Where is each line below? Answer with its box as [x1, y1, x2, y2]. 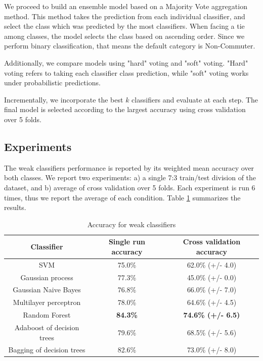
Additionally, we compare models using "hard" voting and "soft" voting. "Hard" [4, 57, 248, 68]
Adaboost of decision [14, 322, 79, 332]
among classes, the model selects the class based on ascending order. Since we [4, 30, 245, 41]
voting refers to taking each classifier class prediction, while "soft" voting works [4, 67, 249, 78]
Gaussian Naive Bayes [13, 284, 81, 295]
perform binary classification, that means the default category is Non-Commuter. [4, 40, 255, 51]
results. [4, 202, 26, 213]
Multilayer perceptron [13, 297, 81, 307]
